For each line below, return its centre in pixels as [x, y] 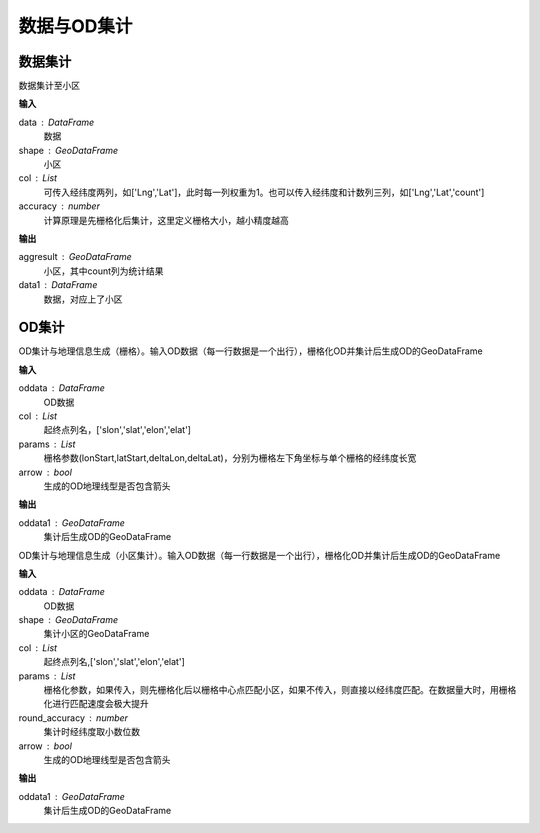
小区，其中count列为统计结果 [103, 271]
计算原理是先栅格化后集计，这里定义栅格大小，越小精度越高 [166, 220]
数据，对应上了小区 [83, 299]
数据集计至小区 [49, 86]
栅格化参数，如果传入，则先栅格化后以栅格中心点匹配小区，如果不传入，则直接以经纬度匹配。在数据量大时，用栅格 [280, 690]
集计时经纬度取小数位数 [91, 732]
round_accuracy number [73, 717]
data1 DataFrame [58, 285]
